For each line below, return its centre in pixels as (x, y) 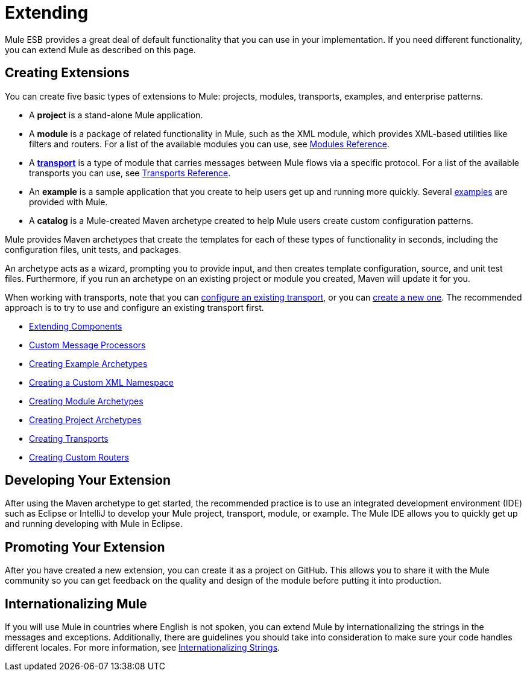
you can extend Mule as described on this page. (100, 49)
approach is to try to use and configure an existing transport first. (134, 307)
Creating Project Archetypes (85, 419)
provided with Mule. (68, 202)
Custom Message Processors (87, 345)
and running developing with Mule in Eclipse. (94, 524)
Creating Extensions (67, 73)
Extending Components (76, 326)
